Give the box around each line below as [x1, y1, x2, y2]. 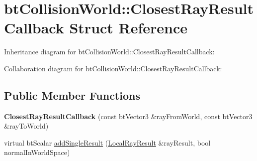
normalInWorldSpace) [4, 147, 70, 158]
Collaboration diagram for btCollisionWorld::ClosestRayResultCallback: [4, 63, 222, 73]
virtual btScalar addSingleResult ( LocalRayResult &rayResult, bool [4, 137, 211, 148]
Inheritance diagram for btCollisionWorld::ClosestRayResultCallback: [4, 46, 215, 57]
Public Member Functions [4, 87, 140, 103]
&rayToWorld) [4, 121, 49, 131]
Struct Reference [69, 17, 188, 38]
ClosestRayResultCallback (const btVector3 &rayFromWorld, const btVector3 [4, 111, 253, 121]
